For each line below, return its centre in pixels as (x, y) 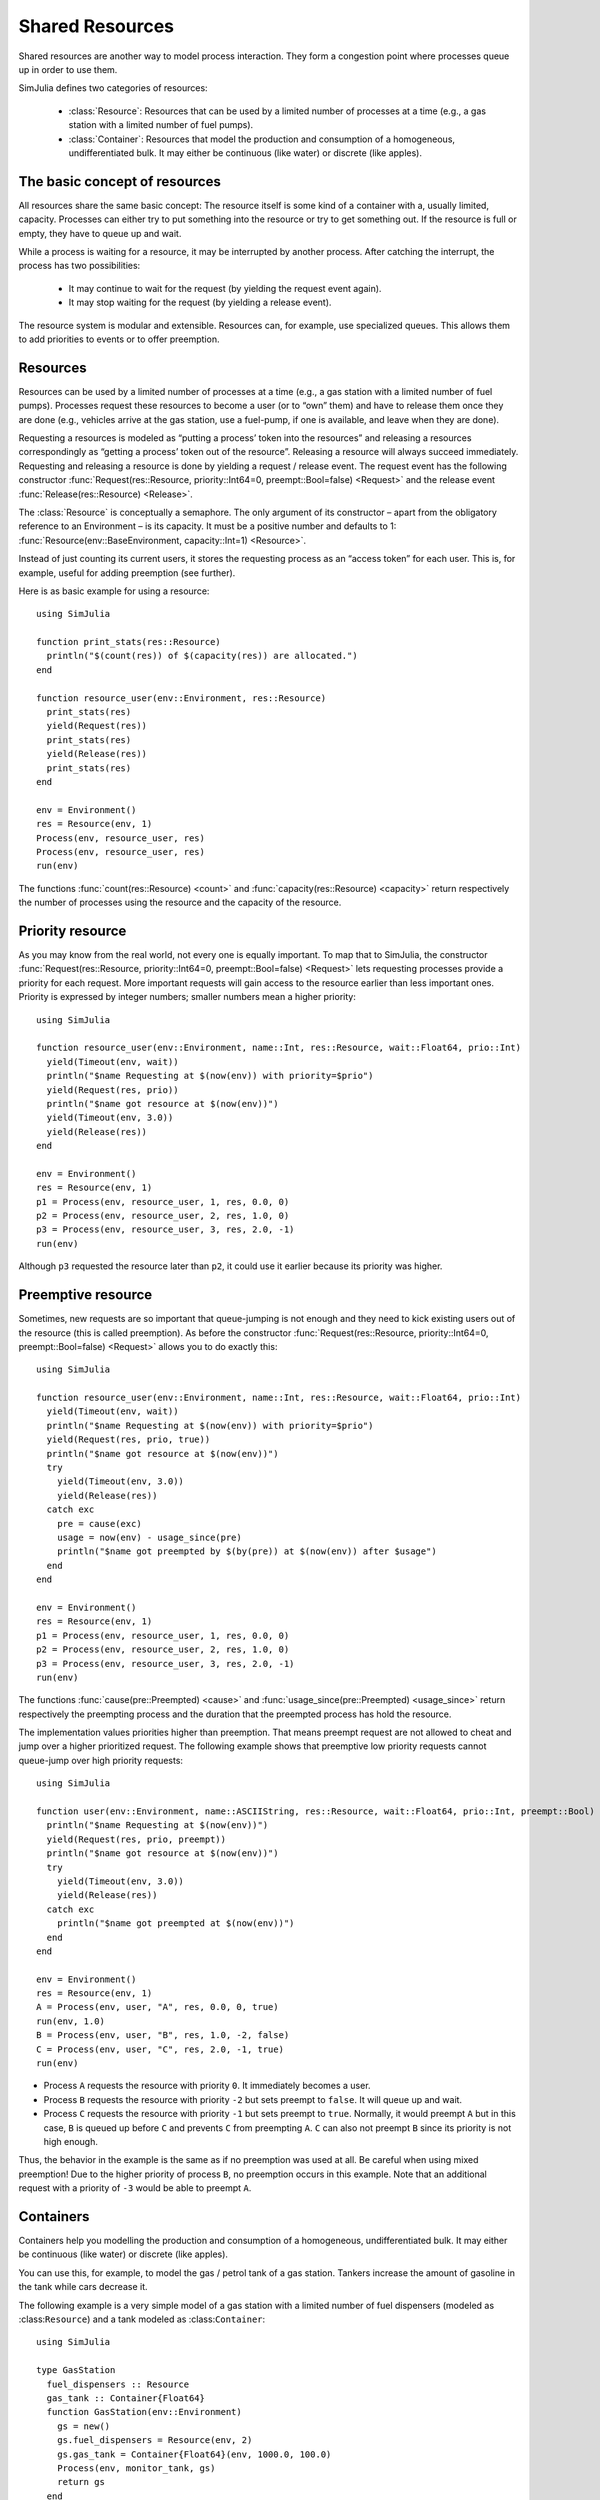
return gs (80, 2482)
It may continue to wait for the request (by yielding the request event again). (225, 288)
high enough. (71, 2141)
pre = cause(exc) (99, 1523)
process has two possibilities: (79, 266)
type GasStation (76, 2370)
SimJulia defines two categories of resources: (113, 88)
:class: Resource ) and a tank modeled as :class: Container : (142, 2319)
